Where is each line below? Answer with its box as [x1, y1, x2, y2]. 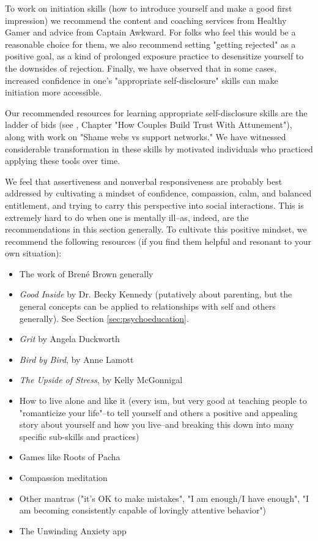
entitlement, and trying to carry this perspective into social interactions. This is [5, 198, 304, 211]
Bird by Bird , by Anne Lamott [19, 353, 134, 365]
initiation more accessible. [5, 86, 102, 99]
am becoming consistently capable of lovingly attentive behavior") [19, 504, 267, 517]
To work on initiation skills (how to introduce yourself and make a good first [5, 2, 292, 14]
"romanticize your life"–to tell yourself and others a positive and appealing [19, 406, 298, 419]
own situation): [5, 247, 62, 259]
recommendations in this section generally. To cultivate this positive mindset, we [5, 223, 307, 236]
